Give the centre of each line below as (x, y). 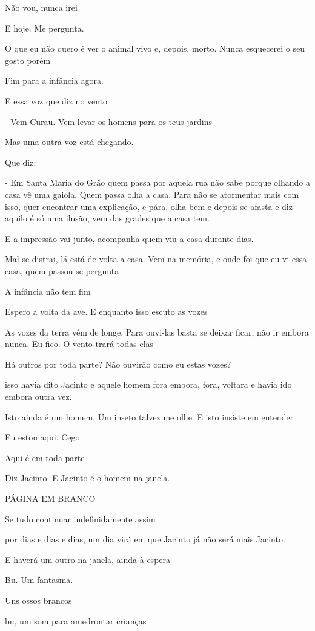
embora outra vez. (38, 396)
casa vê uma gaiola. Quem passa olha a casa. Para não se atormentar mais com (152, 194)
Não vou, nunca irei (41, 7)
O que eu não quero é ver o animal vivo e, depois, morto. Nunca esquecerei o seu (155, 48)
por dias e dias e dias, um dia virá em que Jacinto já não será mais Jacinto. (145, 539)
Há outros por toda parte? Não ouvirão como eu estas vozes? (118, 364)
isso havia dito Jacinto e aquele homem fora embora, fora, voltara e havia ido (148, 384)
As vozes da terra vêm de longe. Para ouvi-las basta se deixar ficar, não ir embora (157, 332)
